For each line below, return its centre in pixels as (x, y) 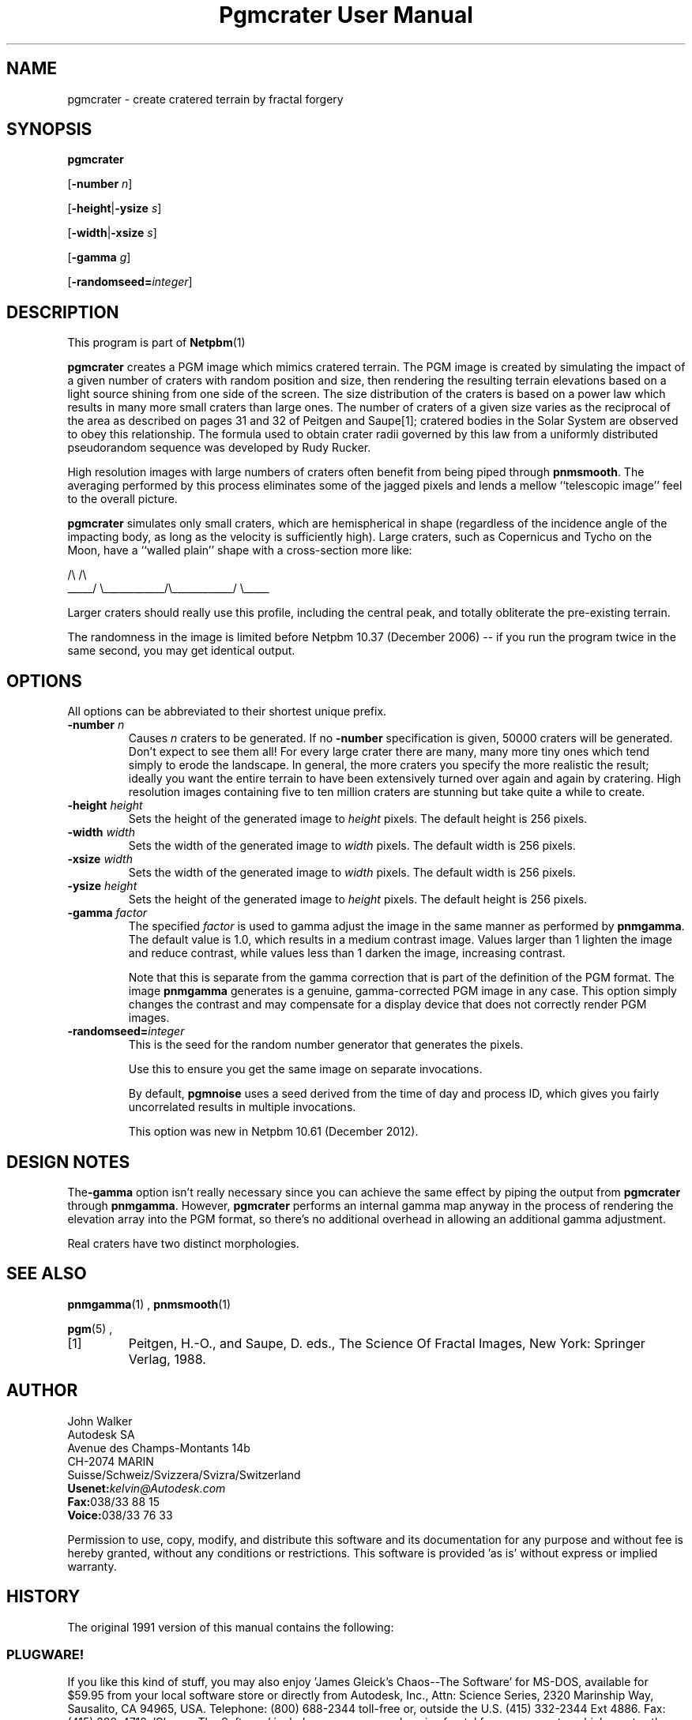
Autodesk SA (101, 1434)
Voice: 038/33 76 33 (120, 1515)
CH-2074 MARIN (111, 1461)
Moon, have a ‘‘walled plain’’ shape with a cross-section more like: (240, 550)
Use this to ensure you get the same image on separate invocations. (305, 1069)
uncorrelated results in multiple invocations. (242, 1107)
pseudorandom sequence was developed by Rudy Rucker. (219, 448)
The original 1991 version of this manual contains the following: (231, 1627)
